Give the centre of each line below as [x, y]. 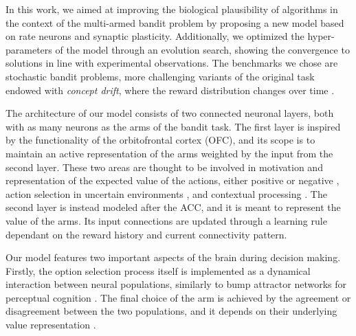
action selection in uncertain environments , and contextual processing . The [166, 193]
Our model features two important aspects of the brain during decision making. [173, 257]
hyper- [321, 36]
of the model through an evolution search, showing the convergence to [202, 49]
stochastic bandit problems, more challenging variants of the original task [160, 76]
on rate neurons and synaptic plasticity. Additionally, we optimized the [155, 36]
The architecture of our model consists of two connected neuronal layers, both [170, 113]
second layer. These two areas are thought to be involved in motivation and [164, 167]
